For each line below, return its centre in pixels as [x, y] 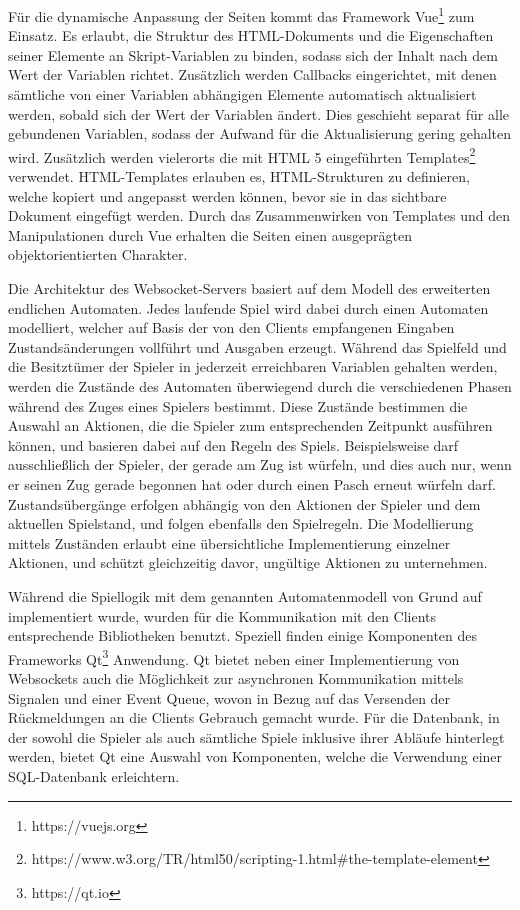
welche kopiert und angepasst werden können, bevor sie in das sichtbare [227, 195]
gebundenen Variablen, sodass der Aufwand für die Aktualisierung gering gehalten [260, 133]
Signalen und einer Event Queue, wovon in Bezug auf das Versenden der [229, 697]
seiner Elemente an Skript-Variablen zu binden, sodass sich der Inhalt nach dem [253, 54]
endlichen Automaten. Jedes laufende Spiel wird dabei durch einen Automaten [248, 307]
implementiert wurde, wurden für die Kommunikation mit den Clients [222, 615]
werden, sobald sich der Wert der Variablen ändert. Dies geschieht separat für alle [259, 113]
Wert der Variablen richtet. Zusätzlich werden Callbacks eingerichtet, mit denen [252, 74]
